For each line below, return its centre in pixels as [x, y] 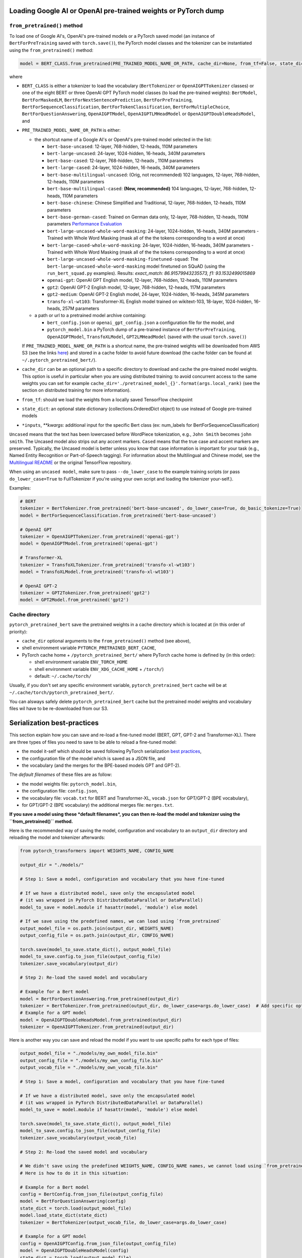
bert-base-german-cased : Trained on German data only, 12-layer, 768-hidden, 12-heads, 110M [148, 217]
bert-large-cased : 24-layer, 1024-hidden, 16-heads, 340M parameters [124, 168]
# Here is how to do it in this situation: [74, 1173]
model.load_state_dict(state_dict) [64, 1215]
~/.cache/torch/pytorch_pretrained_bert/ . [62, 692]
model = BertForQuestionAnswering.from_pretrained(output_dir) [100, 999]
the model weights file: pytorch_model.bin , [69, 784]
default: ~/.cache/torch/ [63, 676]
